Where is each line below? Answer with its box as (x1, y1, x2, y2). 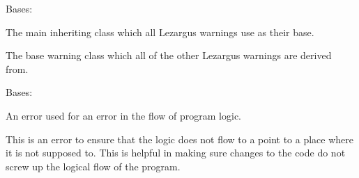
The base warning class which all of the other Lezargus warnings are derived (6, 48, 332, 63)
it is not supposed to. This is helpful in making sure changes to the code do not (6, 145, 346, 160)
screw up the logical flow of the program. (6, 159, 181, 173)
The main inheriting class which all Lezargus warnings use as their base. (6, 24, 314, 39)
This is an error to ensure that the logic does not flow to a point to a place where (6, 131, 354, 146)
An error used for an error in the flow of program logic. (6, 108, 242, 122)
